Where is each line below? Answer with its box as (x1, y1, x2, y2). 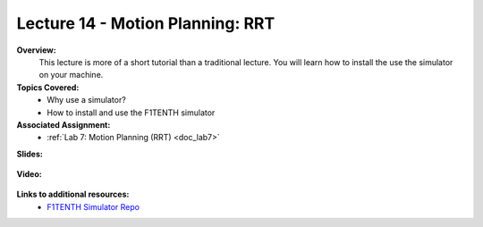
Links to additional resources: (16, 189, 130, 200)
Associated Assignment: (16, 119, 111, 130)
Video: (16, 169, 42, 180)
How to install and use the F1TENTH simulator (47, 107, 216, 118)
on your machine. (38, 70, 104, 80)
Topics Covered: (16, 81, 80, 93)
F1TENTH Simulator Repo (47, 201, 140, 212)
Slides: (16, 148, 44, 159)
